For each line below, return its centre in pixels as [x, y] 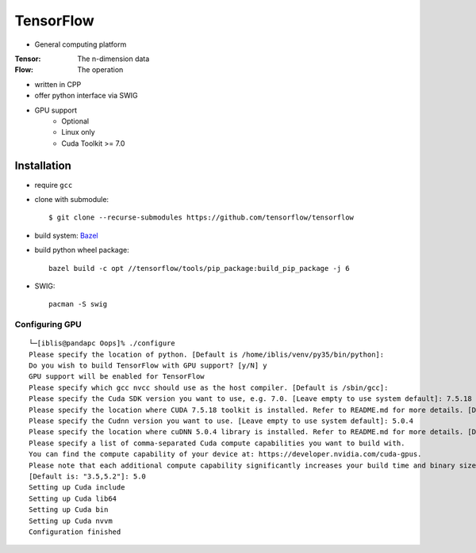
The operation [100, 70]
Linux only [78, 132]
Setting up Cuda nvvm [71, 521]
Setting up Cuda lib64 [73, 498]
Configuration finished [75, 532]
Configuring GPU [48, 325]
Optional [75, 121]
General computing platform [81, 44]
